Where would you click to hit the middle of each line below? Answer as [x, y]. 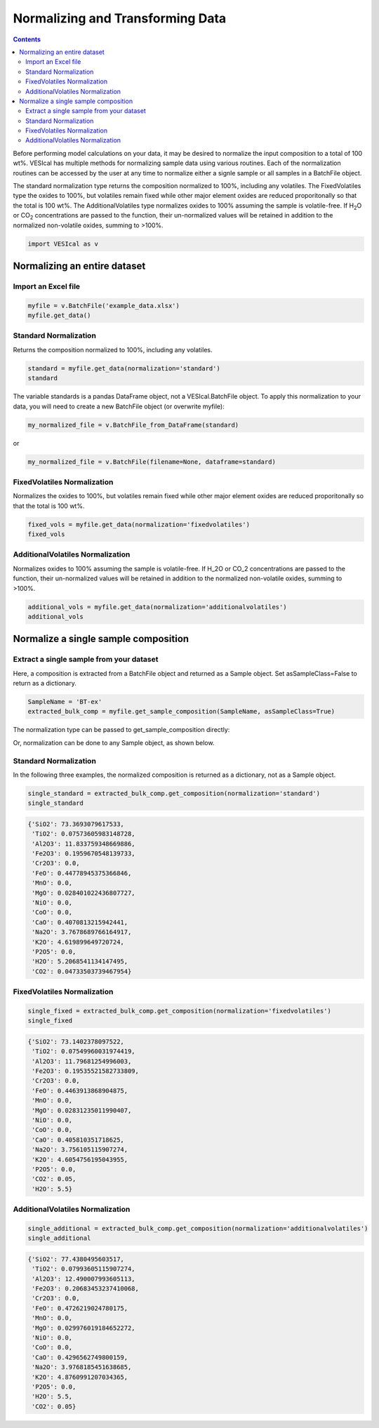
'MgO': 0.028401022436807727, [84, 893]
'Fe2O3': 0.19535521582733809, [86, 1071]
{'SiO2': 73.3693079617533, [76, 824]
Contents [27, 39]
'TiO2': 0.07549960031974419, [84, 1052]
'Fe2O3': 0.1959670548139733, [84, 854]
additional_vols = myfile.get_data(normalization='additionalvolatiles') [157, 607]
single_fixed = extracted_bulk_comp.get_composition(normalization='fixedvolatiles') [179, 1011]
